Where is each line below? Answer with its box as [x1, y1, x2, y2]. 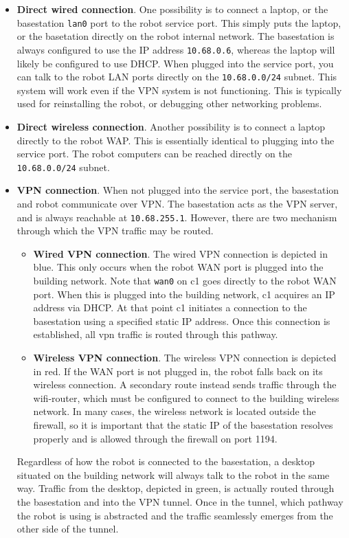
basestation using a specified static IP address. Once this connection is [33, 313, 330, 328]
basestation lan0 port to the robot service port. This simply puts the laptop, [16, 15, 341, 30]
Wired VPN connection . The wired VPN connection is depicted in [33, 246, 328, 260]
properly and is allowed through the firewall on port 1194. [33, 431, 278, 445]
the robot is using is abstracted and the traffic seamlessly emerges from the [16, 508, 333, 522]
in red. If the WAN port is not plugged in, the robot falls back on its [33, 363, 323, 378]
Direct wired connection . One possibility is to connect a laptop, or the [16, 2, 328, 16]
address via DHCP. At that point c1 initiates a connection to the [33, 300, 307, 315]
